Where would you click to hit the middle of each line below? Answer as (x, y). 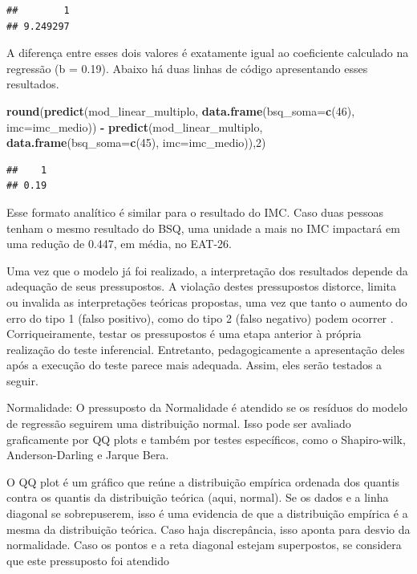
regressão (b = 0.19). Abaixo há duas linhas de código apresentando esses (187, 68)
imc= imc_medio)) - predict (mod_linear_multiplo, (135, 126)
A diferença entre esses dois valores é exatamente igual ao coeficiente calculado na (208, 53)
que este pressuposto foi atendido (88, 560)
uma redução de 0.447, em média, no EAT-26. (119, 244)
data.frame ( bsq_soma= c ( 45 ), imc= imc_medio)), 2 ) (136, 142)
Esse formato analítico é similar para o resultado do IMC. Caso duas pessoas (195, 212)
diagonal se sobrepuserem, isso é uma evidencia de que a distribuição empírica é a (207, 513)
